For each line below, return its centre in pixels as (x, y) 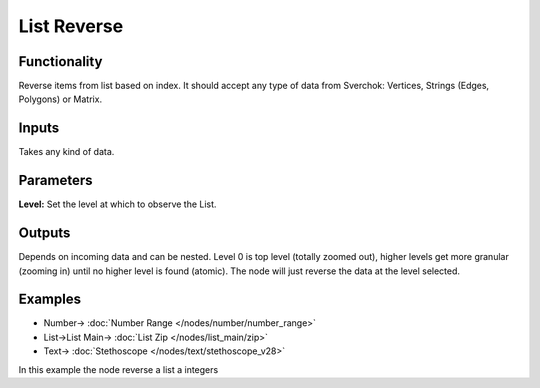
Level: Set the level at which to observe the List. (117, 204)
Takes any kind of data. (66, 152)
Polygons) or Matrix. (60, 99)
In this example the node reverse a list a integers (118, 369)
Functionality (60, 61)
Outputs (44, 233)
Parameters (55, 180)
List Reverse (71, 26)
